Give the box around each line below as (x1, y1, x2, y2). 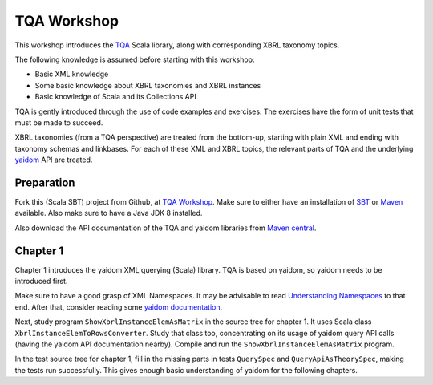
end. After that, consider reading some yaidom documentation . (14, 302, 223, 312)
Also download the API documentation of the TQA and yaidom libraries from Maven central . (14, 223, 317, 233)
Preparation (14, 176, 75, 189)
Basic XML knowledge (34, 69, 109, 79)
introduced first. (14, 277, 68, 286)
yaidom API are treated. (14, 155, 93, 164)
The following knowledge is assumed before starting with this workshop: (14, 55, 255, 64)
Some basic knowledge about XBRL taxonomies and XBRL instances (34, 80, 261, 90)
